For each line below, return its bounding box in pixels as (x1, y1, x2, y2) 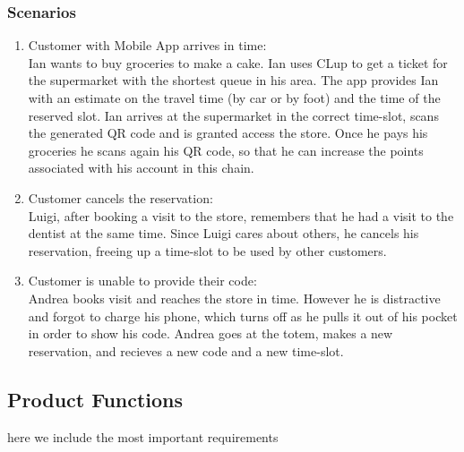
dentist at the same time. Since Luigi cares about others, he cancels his (28, 224, 419, 243)
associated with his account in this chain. (28, 158, 254, 177)
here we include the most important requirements (7, 427, 279, 446)
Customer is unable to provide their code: (28, 271, 257, 290)
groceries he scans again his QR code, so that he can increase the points (28, 141, 424, 159)
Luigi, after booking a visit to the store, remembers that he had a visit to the (28, 206, 454, 225)
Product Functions (7, 385, 184, 413)
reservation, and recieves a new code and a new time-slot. (28, 341, 344, 360)
